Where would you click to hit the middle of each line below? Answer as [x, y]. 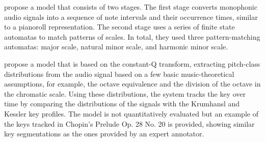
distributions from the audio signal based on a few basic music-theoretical [119, 74]
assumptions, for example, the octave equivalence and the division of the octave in [132, 84]
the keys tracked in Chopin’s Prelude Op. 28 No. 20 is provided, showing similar [129, 123]
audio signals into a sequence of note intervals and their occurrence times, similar [131, 17]
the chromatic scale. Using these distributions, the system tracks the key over [125, 93]
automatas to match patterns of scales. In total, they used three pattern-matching [132, 36]
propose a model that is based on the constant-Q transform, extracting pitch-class [132, 63]
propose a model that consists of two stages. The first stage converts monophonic [131, 7]
